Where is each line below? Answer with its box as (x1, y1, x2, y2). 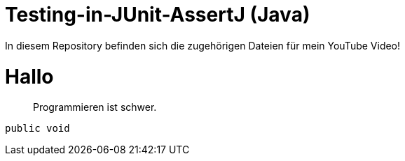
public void (5, 123, 70, 135)
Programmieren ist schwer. (33, 101, 157, 114)
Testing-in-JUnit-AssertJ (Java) (5, 3, 310, 26)
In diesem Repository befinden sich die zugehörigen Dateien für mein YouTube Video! (5, 39, 401, 52)
